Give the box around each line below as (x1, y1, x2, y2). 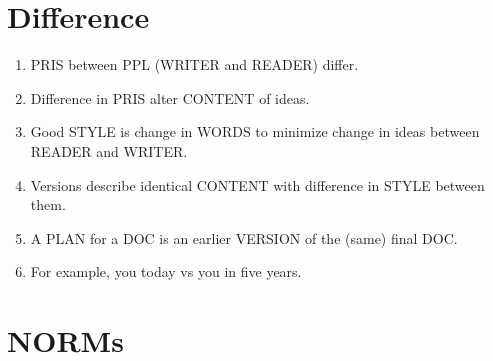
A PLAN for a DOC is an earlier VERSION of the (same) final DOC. (30, 227, 458, 248)
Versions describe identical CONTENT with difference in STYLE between (30, 174, 485, 195)
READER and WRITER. (30, 140, 188, 161)
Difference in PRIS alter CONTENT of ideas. (30, 87, 310, 108)
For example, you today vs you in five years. (30, 261, 302, 282)
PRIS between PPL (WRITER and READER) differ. (30, 54, 359, 75)
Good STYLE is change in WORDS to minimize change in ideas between (30, 121, 480, 142)
